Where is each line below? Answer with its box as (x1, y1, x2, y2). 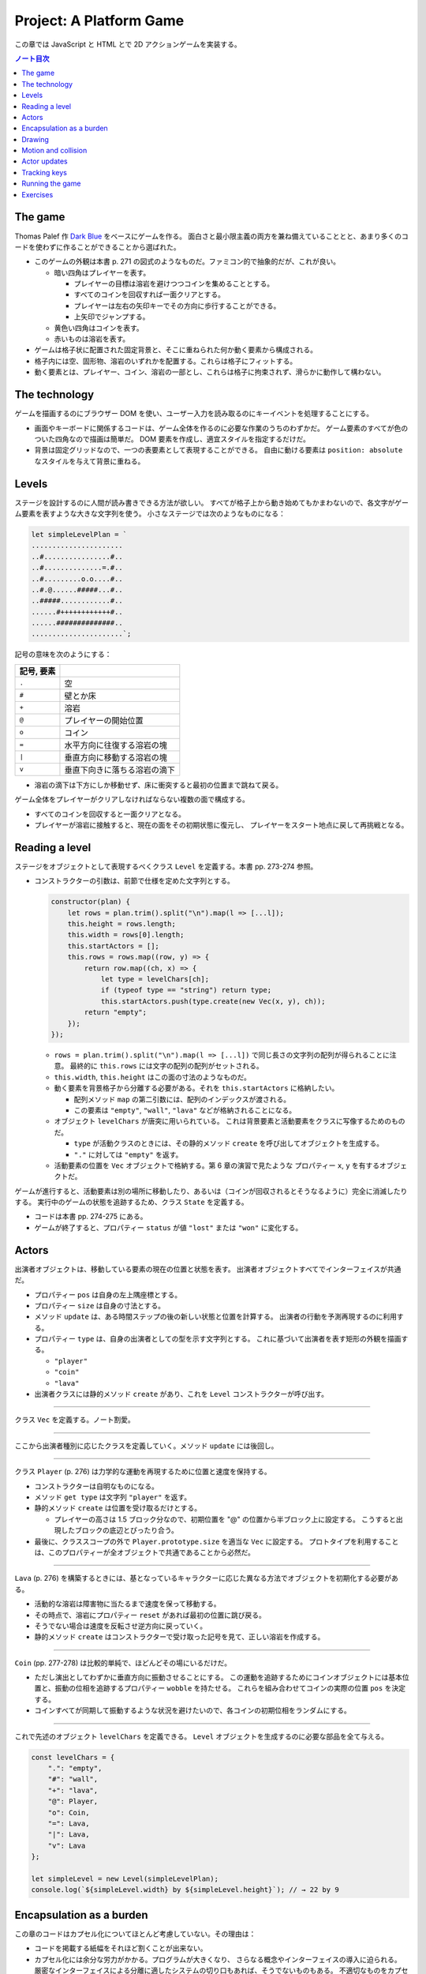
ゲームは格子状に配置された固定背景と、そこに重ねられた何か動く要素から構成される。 (34, 345, 318, 355)
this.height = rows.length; (67, 920, 177, 929)
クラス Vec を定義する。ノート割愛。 (14, 1415, 135, 1424)
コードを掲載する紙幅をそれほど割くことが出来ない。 (34, 1943, 207, 1953)
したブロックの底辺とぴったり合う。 (60, 1526, 179, 1535)
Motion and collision (21, 146, 88, 156)
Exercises (21, 190, 54, 199)
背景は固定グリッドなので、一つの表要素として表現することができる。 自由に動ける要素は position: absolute (34, 445, 403, 455)
